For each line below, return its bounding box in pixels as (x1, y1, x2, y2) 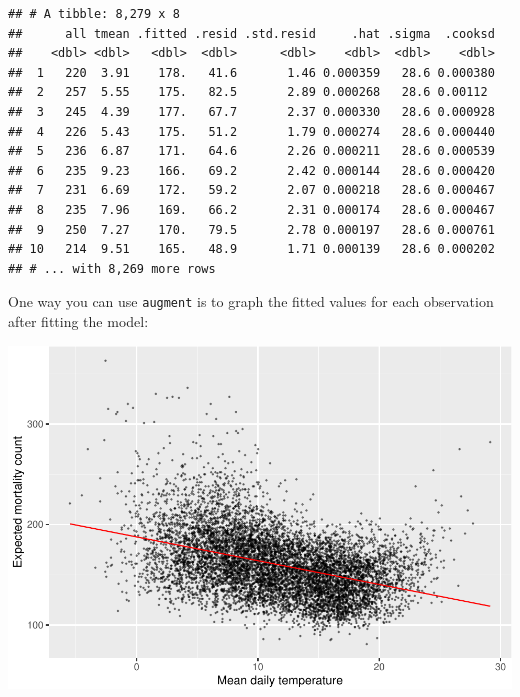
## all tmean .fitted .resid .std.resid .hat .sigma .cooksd (8, 26, 495, 41)
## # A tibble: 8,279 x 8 (8, 7, 180, 21)
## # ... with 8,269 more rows (8, 261, 216, 276)
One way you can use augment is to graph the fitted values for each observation (8, 291, 494, 312)
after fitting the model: (8, 310, 149, 331)
